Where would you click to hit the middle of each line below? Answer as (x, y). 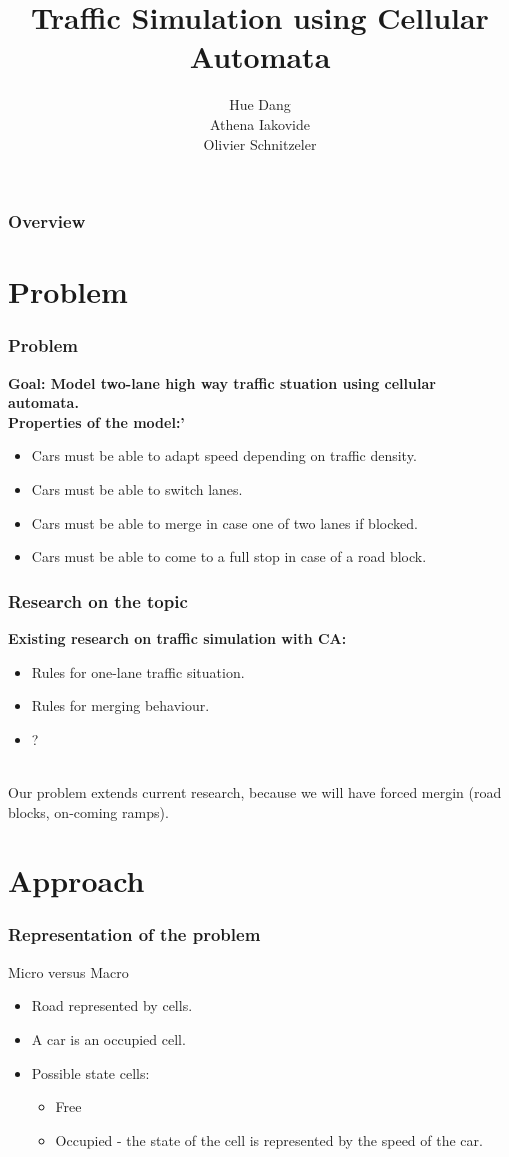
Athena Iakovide (260, 123)
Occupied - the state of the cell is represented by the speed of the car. (269, 1139)
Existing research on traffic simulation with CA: (177, 637)
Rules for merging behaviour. (120, 705)
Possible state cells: (90, 1072)
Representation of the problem (134, 934)
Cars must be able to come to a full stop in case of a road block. (229, 556)
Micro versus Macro (68, 971)
